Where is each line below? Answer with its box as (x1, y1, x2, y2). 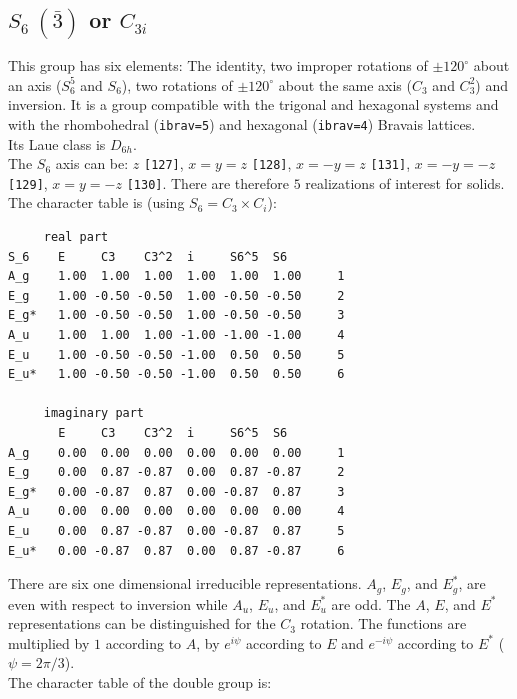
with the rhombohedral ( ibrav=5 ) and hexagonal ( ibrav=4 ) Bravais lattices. (8, 113, 476, 134)
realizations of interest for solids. (305, 172, 505, 193)
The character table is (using (8, 192, 185, 213)
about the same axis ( (278, 74, 412, 95)
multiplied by (8, 632, 90, 653)
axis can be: (55, 153, 129, 174)
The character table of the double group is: (8, 671, 272, 692)
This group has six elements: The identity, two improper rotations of (8, 55, 428, 76)
